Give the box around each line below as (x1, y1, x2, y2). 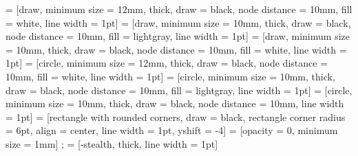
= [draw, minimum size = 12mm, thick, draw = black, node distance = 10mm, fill (6, 2, 352, 16)
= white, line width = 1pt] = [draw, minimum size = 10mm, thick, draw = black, (6, 15, 351, 30)
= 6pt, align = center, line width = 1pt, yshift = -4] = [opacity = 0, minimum (6, 123, 338, 137)
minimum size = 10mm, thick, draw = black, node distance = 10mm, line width (6, 96, 344, 111)
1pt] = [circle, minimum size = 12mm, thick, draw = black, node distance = (6, 56, 328, 70)
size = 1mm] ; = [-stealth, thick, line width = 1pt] (6, 136, 218, 151)
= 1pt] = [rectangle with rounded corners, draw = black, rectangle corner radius (6, 109, 346, 124)
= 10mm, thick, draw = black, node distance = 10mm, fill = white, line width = (6, 42, 347, 56)
